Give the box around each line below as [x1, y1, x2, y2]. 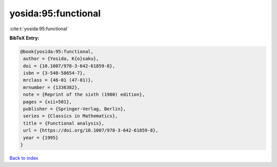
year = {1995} [23, 135, 58, 140]
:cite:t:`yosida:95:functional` [9, 26, 69, 32]
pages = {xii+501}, [23, 99, 72, 105]
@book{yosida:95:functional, [20, 49, 94, 54]
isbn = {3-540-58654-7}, [23, 70, 86, 76]
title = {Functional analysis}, [23, 120, 105, 126]
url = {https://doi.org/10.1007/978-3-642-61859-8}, [23, 128, 159, 133]
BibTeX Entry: [9, 35, 39, 41]
